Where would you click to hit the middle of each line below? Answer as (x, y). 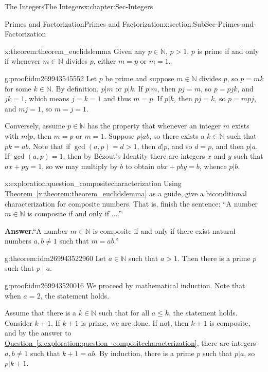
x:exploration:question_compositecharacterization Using (93, 183)
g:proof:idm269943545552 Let (51, 78)
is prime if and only (228, 51)
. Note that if (49, 146)
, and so (180, 146)
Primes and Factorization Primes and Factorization (84, 23)
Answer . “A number (36, 230)
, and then (228, 146)
